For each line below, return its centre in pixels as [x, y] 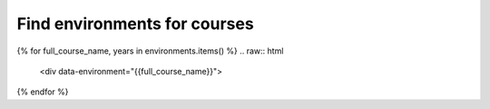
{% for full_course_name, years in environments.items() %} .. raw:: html [150, 51]
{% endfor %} [43, 92]
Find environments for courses [135, 24]
